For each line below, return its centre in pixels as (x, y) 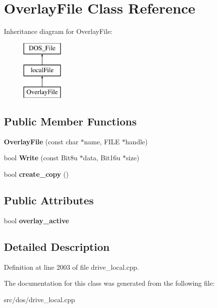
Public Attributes (49, 200)
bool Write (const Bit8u (41, 158)
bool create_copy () (36, 174)
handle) (136, 141)
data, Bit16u (102, 158)
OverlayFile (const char (41, 141)
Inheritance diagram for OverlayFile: (58, 31)
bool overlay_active (37, 220)
